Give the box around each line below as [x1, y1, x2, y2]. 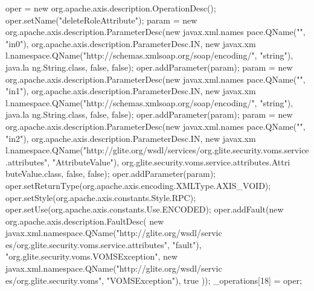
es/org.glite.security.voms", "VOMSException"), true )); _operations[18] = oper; [5, 273, 302, 286]
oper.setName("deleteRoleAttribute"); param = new [5, 13, 197, 26]
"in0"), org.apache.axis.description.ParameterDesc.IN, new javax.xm [5, 37, 256, 50]
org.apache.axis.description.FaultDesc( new [5, 214, 164, 227]
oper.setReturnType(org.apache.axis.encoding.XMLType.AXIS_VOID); [5, 179, 271, 191]
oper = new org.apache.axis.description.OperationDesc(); [5, 2, 216, 14]
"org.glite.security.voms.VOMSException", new [5, 250, 178, 263]
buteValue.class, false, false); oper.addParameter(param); [5, 167, 216, 180]
